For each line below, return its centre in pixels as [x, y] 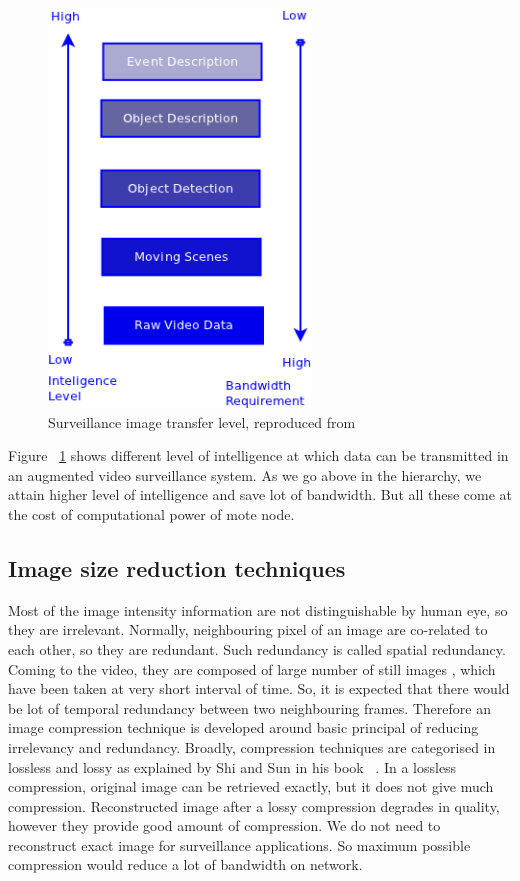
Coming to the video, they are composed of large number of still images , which [252, 668]
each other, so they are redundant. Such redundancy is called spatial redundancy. [257, 648]
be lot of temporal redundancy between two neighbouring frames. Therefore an [249, 707]
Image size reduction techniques [177, 567]
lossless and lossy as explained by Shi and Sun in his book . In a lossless [232, 766]
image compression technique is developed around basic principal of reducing [243, 727]
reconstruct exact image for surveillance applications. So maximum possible [239, 844]
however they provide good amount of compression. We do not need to [224, 825]
